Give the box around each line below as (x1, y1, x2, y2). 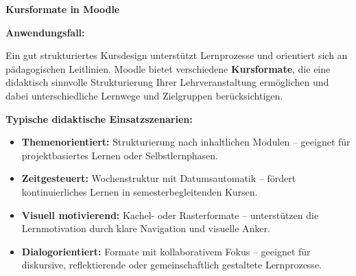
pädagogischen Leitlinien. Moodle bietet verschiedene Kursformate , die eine (5, 61, 331, 76)
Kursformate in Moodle (5, 2, 120, 16)
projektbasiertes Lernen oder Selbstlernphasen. (21, 148, 218, 162)
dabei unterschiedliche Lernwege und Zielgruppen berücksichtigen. (5, 88, 283, 102)
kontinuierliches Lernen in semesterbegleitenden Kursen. (21, 184, 258, 198)
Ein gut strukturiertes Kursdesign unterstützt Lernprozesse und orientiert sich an (5, 48, 348, 62)
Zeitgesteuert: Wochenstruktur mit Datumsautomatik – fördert (21, 171, 296, 185)
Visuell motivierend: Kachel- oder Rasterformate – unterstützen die (21, 207, 319, 222)
